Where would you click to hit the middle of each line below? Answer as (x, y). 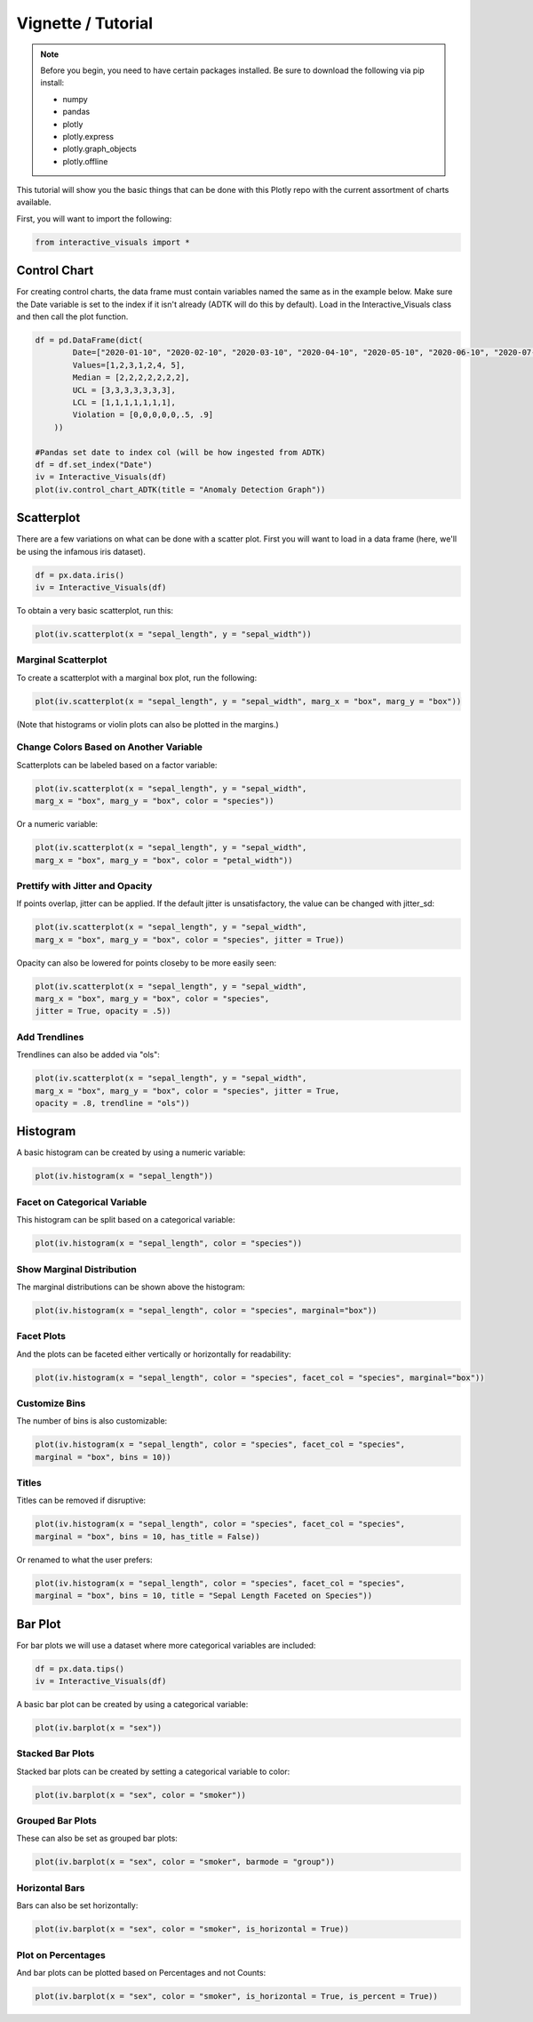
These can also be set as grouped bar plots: (97, 1838)
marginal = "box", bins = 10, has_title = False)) (148, 1537)
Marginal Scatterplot (62, 660)
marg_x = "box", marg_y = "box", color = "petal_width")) (164, 860)
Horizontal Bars (51, 1888)
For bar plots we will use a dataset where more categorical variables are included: (166, 1645)
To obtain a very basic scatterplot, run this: (95, 611)
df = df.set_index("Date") (94, 465)
